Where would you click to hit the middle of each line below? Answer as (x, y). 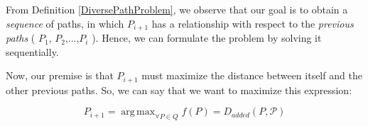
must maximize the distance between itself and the (252, 75)
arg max (138, 112)
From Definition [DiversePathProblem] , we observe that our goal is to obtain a (177, 9)
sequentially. (32, 51)
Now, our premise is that (60, 75)
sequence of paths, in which (65, 23)
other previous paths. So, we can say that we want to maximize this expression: (179, 90)
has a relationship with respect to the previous (253, 23)
